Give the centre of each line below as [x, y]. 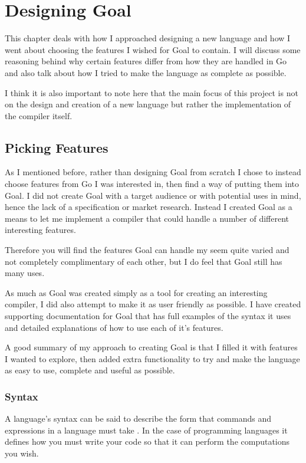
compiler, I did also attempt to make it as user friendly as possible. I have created [153, 304]
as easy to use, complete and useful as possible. [90, 370]
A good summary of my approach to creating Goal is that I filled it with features [151, 347]
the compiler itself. [39, 115]
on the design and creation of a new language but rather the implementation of [148, 104]
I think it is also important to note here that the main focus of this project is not [152, 92]
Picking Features [57, 147]
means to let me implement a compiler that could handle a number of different [147, 218]
